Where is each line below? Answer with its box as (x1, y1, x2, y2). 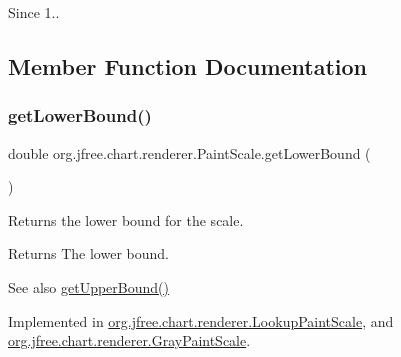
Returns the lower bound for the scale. (8, 209, 244, 230)
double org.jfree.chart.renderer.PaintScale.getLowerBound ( (8, 142, 371, 163)
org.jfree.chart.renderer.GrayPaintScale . (8, 330, 251, 351)
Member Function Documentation (8, 50, 368, 81)
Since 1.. (8, 2, 60, 22)
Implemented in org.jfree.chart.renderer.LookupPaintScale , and (8, 310, 394, 331)
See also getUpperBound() (8, 276, 169, 297)
